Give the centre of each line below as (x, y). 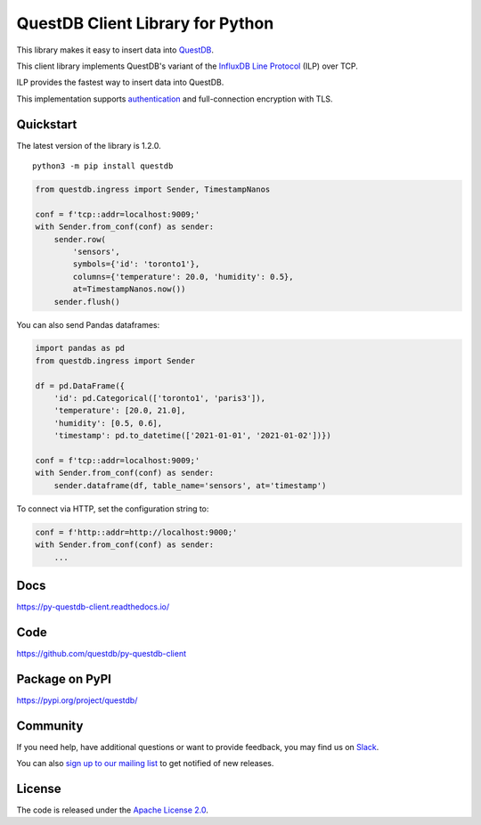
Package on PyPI (64, 678)
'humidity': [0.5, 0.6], (108, 423)
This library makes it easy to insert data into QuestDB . (115, 50)
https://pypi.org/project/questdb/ (77, 700)
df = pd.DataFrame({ (80, 386)
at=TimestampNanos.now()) (129, 289)
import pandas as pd (80, 348)
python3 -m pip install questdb (103, 166)
